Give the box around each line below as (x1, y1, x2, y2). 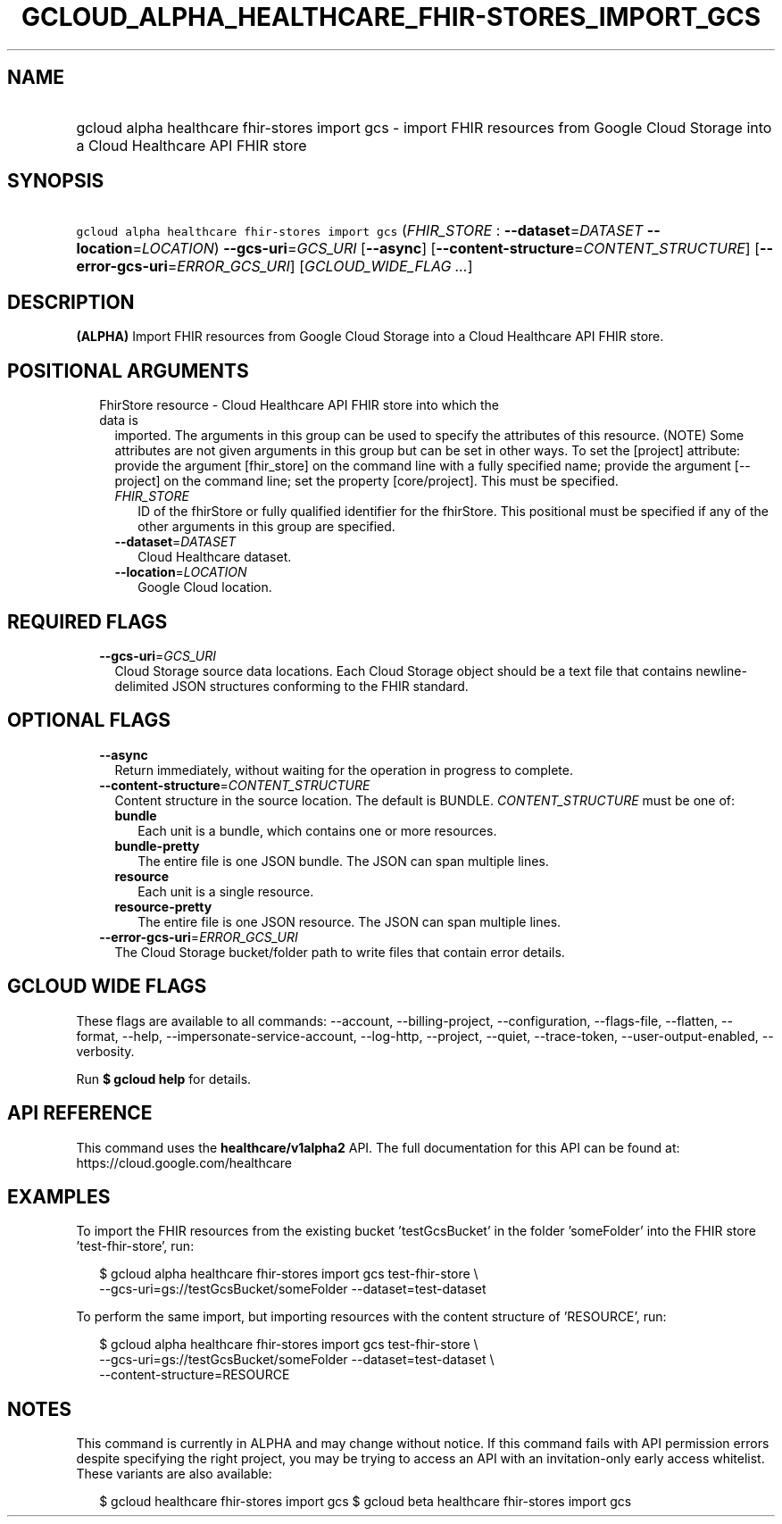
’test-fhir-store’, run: (76, 1238, 195, 1254)
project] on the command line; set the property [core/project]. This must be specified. (114, 473, 619, 489)
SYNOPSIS (7, 170, 104, 193)
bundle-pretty (114, 837, 200, 854)
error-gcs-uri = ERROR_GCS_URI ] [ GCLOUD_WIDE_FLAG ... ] (76, 257, 473, 276)
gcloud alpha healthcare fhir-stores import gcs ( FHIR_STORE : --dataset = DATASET (76, 221, 644, 240)
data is (99, 412, 138, 429)
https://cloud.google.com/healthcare (76, 1154, 292, 1170)
